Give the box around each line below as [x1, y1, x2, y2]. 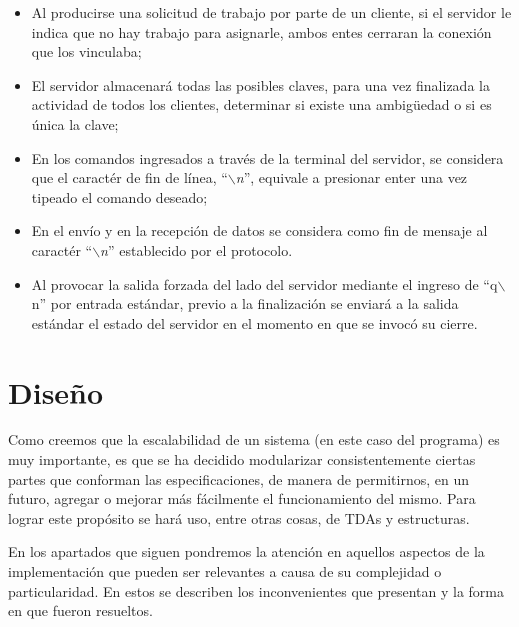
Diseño [8, 371, 104, 412]
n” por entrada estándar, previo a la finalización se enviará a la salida [31, 293, 459, 314]
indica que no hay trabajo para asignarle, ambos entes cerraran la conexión [31, 21, 492, 42]
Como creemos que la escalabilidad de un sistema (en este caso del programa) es [8, 429, 500, 450]
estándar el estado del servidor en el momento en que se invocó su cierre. [31, 312, 478, 333]
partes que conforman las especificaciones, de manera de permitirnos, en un [8, 468, 470, 489]
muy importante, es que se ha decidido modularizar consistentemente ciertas [8, 449, 476, 470]
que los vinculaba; [31, 41, 142, 62]
